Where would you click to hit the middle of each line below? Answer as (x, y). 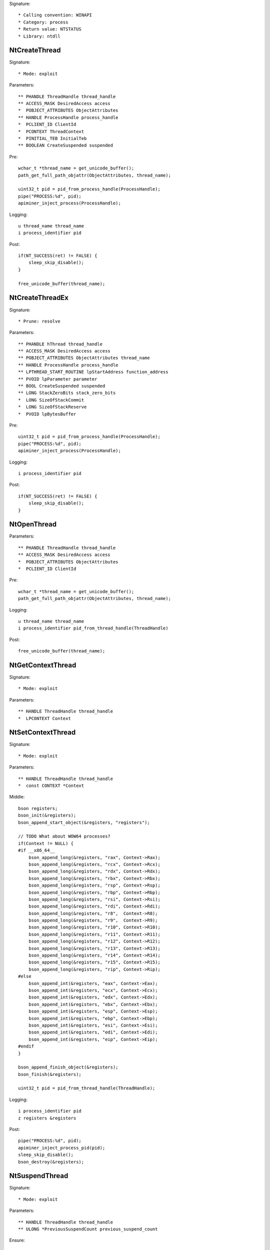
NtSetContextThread (42, 732)
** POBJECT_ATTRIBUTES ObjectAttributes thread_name (84, 358)
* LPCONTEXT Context (44, 718)
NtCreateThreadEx (39, 298)
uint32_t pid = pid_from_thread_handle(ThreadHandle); (87, 1088)
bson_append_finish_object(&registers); (68, 1067)
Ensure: (17, 1240)
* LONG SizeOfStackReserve (52, 407)
